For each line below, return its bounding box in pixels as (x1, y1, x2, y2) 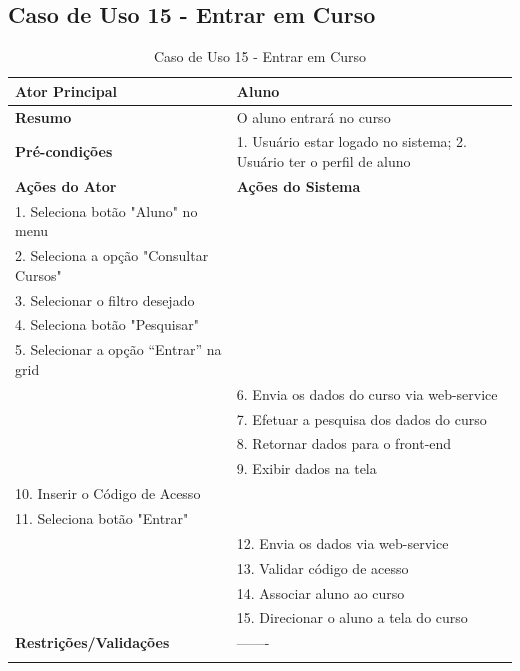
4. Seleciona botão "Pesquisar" (15, 314, 199, 335)
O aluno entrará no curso (236, 106, 391, 127)
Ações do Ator (15, 175, 117, 196)
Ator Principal (15, 80, 117, 101)
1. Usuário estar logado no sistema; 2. (236, 131, 468, 152)
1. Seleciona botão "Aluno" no (15, 200, 198, 221)
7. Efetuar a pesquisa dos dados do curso (236, 408, 487, 429)
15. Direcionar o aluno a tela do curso (236, 607, 468, 628)
